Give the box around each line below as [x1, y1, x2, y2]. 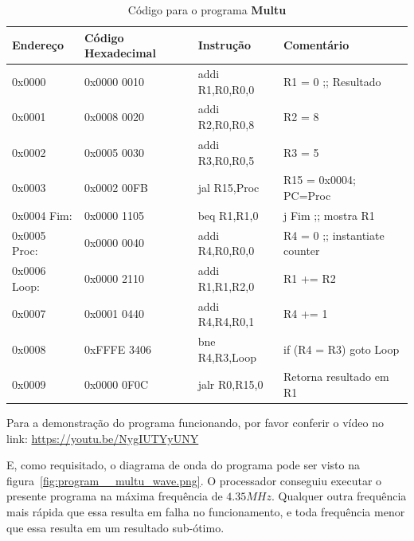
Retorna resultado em [283, 368, 389, 385]
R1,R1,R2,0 [197, 277, 255, 294]
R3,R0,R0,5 [197, 151, 255, 168]
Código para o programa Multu [127, 2, 287, 18]
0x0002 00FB [84, 179, 149, 196]
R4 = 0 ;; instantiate [283, 226, 385, 243]
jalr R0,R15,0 [197, 376, 264, 393]
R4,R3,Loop [197, 348, 256, 365]
